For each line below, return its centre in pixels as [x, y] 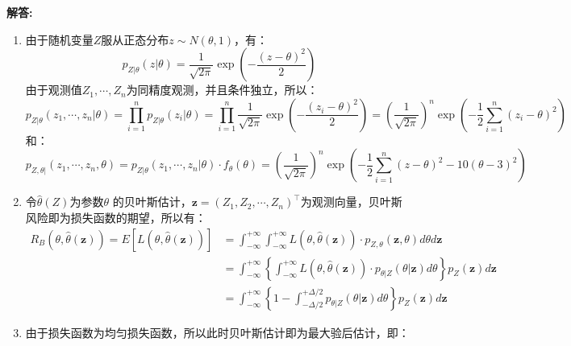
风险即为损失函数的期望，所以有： [116, 217]
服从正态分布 [135, 39]
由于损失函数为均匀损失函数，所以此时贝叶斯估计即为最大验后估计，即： [217, 332]
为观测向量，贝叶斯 [351, 202]
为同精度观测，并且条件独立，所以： [222, 90]
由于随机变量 [59, 39]
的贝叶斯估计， [152, 202]
